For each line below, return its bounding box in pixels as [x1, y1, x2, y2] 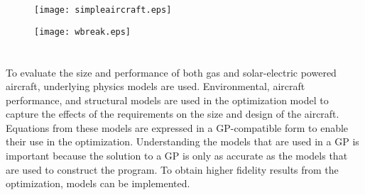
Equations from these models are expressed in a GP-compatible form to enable [6, 120, 349, 135]
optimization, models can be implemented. [6, 176, 190, 191]
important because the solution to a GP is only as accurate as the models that [6, 148, 348, 163]
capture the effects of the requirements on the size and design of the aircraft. [6, 106, 339, 121]
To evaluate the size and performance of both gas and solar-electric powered [6, 65, 337, 79]
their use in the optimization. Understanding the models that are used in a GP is [6, 134, 359, 149]
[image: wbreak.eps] [34, 26, 131, 37]
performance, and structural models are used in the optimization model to [6, 92, 329, 107]
